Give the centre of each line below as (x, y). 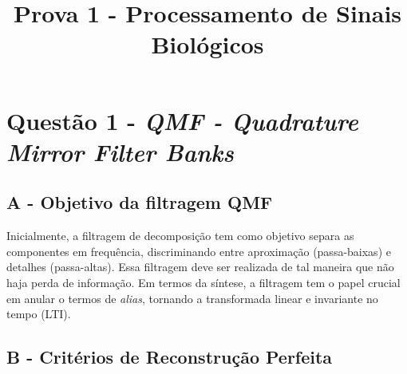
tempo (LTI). (39, 314)
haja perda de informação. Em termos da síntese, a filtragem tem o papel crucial (203, 282)
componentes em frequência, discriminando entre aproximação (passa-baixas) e (199, 251)
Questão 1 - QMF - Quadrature (182, 120)
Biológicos (207, 44)
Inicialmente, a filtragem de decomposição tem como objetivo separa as (180, 236)
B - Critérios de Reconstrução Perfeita (170, 357)
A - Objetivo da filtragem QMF (140, 202)
